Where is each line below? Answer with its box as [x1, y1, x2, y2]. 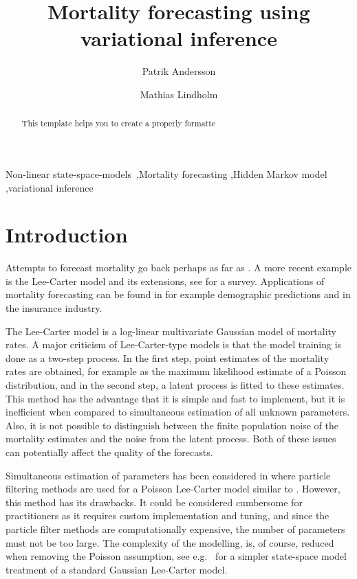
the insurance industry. [6, 301, 102, 315]
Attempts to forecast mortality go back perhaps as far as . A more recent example [6, 260, 351, 275]
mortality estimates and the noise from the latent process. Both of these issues [6, 431, 336, 446]
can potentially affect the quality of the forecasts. [6, 444, 213, 459]
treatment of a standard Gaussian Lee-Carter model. [6, 562, 228, 576]
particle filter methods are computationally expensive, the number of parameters [6, 521, 345, 536]
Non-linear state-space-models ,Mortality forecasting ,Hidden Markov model [6, 166, 327, 181]
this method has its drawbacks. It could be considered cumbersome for [6, 495, 303, 509]
